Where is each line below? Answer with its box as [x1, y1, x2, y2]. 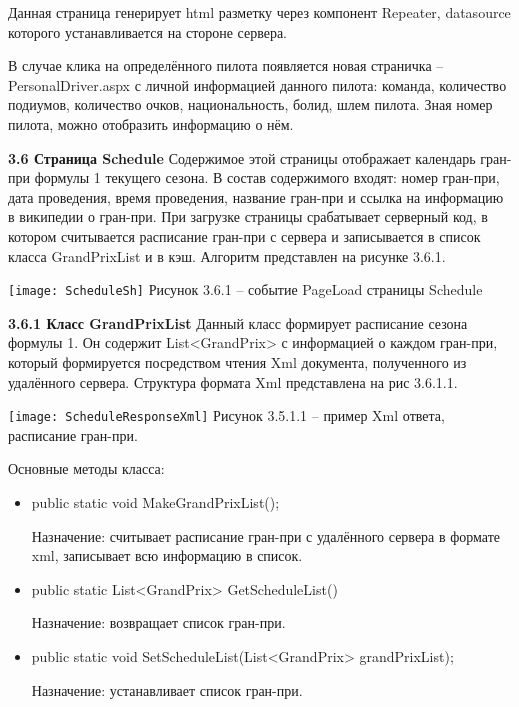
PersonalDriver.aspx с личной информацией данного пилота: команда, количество [8, 74, 507, 95]
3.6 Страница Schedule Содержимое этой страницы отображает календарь [8, 147, 476, 168]
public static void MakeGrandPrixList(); [31, 492, 280, 512]
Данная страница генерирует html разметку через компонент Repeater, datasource [8, 2, 511, 22]
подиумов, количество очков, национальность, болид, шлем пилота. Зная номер [8, 94, 493, 115]
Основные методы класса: [8, 458, 165, 479]
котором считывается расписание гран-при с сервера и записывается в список [8, 225, 481, 246]
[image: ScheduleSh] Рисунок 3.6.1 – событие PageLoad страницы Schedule [8, 279, 483, 300]
